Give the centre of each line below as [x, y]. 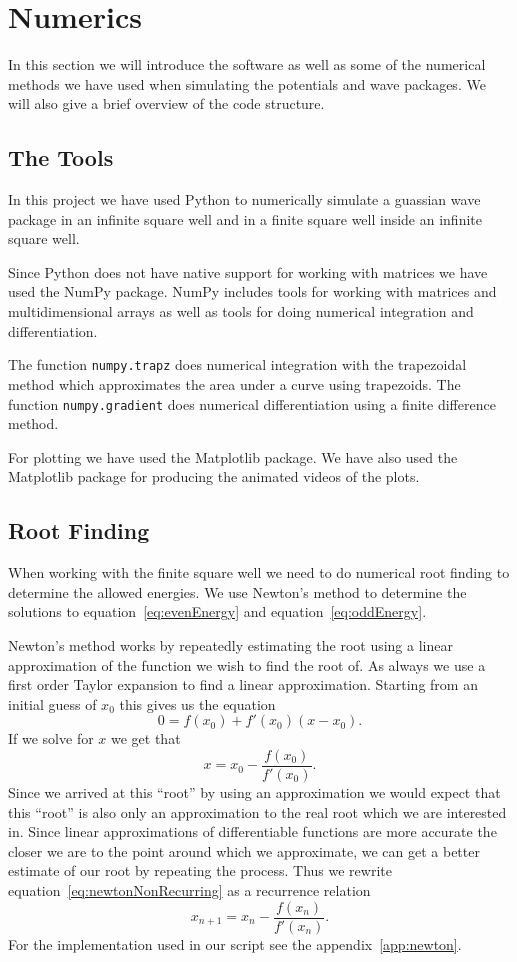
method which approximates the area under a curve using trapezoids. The [234, 383]
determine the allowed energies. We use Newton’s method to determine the [237, 591]
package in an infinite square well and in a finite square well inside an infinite [245, 218]
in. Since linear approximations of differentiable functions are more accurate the [252, 831]
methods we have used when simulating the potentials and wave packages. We [247, 83]
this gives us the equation [197, 703]
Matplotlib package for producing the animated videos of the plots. [214, 476]
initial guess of [52, 703]
